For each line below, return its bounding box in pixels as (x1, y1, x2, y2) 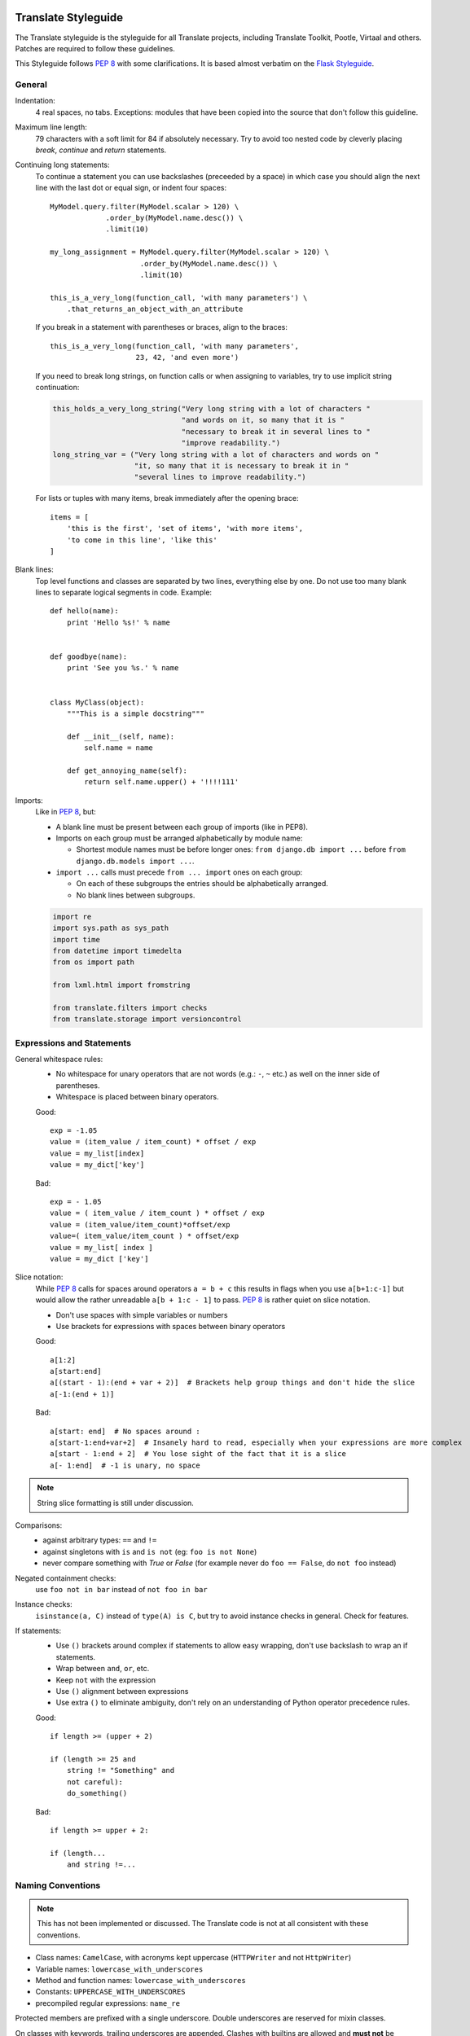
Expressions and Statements (15, 1037, 132, 1048)
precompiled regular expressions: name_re (35, 1998, 181, 2007)
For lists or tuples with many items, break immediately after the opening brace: (35, 494, 299, 503)
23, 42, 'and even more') (135, 353, 239, 362)
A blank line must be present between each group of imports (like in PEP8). (55, 822, 309, 832)
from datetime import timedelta (52, 946, 182, 955)
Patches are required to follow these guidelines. (15, 43, 175, 53)
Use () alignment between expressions (55, 1687, 189, 1696)
